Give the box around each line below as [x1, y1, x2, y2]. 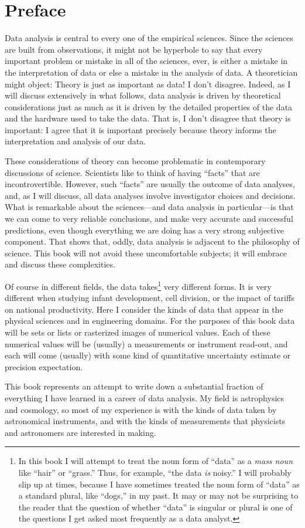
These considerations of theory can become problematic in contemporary [5, 155, 266, 167]
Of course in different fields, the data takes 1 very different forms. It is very [5, 279, 272, 292]
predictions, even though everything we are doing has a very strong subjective [5, 224, 284, 236]
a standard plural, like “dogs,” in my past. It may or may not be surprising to [18, 489, 299, 502]
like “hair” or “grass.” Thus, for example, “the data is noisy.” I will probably [18, 466, 292, 478]
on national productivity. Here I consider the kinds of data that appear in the [5, 303, 283, 315]
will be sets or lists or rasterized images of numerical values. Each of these [5, 326, 270, 339]
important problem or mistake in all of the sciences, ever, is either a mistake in [5, 55, 288, 67]
